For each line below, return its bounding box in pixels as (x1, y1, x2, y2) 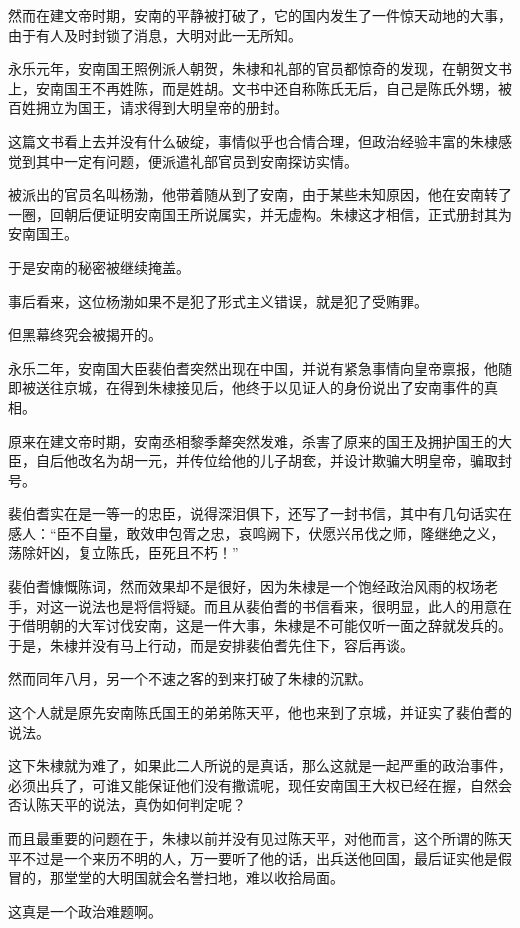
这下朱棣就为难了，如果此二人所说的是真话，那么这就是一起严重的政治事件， (8, 755, 512, 776)
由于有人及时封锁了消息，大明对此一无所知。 (8, 24, 302, 45)
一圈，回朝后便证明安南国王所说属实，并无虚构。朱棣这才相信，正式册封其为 (8, 203, 512, 224)
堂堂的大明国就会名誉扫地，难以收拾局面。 (63, 867, 344, 888)
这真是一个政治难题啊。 (8, 900, 162, 921)
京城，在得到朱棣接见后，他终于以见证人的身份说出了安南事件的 (63, 377, 484, 398)
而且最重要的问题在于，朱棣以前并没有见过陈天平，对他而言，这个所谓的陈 (8, 828, 498, 848)
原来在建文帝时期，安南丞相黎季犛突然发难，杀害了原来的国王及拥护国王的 (8, 430, 498, 451)
